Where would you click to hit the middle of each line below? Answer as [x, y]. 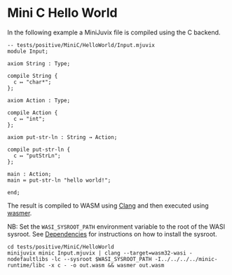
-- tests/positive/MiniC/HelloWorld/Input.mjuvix [81, 45]
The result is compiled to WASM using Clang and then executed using [108, 206]
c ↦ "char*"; [33, 82]
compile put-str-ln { [39, 149]
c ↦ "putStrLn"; [37, 156]
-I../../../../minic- [186, 259]
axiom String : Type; [39, 63]
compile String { [33, 76]
